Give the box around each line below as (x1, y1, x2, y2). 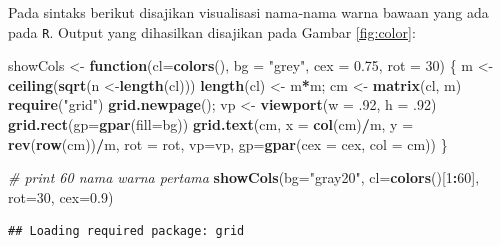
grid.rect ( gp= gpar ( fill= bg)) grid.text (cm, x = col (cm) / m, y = (8, 114, 414, 135)
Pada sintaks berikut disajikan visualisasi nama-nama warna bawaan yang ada (8, 2, 489, 22)
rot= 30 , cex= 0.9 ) (8, 186, 114, 207)
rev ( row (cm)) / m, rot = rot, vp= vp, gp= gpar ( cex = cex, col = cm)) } (8, 133, 448, 154)
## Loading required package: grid (8, 224, 245, 239)
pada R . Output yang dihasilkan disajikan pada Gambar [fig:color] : (8, 21, 416, 42)
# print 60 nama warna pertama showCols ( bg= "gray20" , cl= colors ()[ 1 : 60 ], (8, 167, 480, 188)
